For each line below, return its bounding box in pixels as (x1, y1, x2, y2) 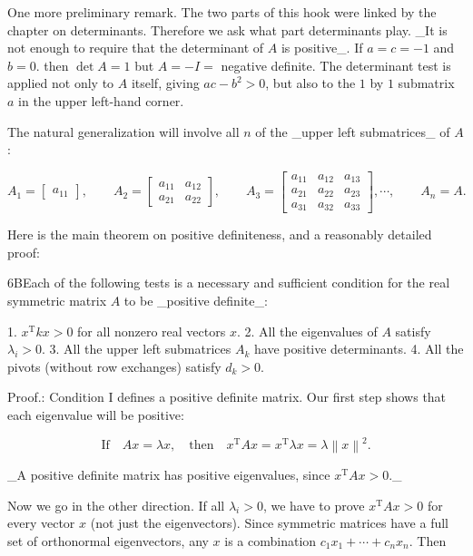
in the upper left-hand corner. (18, 91, 184, 110)
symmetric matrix (7, 291, 107, 309)
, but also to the (265, 73, 356, 93)
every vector (7, 513, 75, 532)
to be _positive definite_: (123, 291, 268, 309)
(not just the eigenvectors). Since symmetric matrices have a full (90, 513, 449, 532)
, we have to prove (262, 495, 365, 514)
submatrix (398, 73, 455, 93)
